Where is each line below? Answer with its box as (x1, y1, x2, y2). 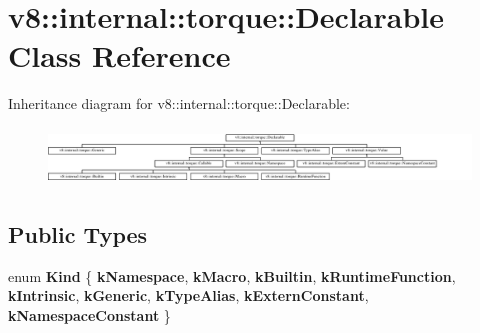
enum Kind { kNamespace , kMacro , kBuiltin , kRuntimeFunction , (8, 265, 456, 286)
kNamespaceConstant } (8, 304, 171, 325)
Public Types (8, 218, 148, 249)
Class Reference (8, 35, 231, 76)
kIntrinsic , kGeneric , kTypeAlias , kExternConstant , (8, 285, 369, 306)
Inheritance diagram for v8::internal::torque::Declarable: (8, 93, 350, 114)
